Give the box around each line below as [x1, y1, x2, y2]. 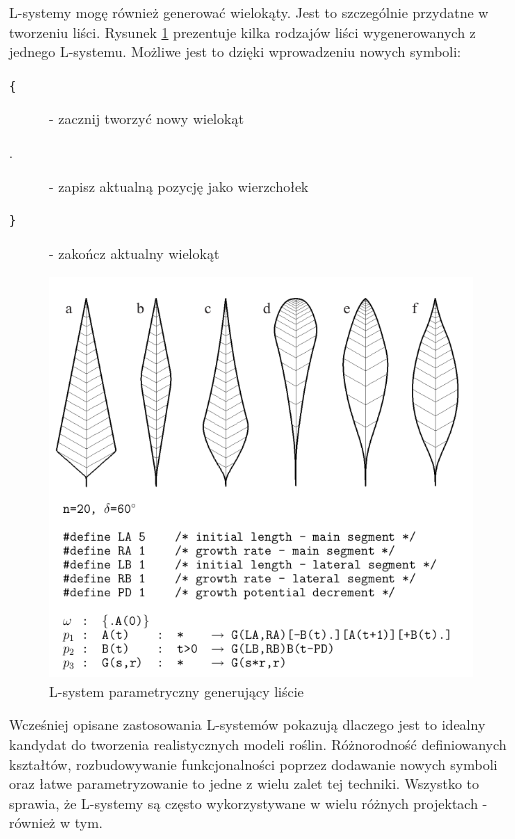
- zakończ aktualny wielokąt [49, 242, 220, 263]
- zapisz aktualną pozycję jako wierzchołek [49, 175, 309, 196]
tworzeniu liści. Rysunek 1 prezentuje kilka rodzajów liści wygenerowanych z [9, 21, 476, 42]
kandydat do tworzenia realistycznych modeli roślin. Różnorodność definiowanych [9, 733, 507, 754]
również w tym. [9, 812, 103, 833]
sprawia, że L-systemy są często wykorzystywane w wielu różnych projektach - [9, 792, 488, 813]
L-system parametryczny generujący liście [49, 680, 304, 701]
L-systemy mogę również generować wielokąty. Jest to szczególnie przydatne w [9, 2, 489, 22]
